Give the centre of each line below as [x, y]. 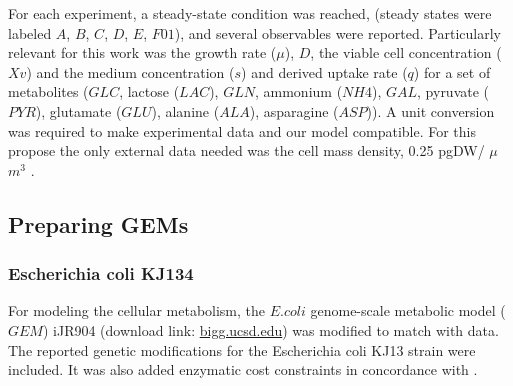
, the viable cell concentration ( [406, 52]
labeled [30, 32]
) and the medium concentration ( [130, 71]
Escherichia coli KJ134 [101, 273]
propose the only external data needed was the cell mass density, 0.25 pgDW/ [246, 150]
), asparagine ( [294, 110]
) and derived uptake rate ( [324, 71]
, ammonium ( [298, 91]
